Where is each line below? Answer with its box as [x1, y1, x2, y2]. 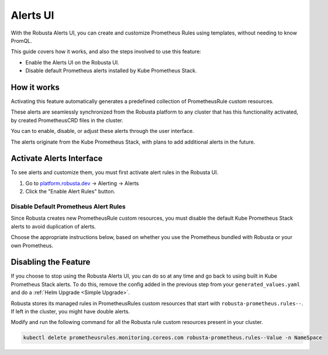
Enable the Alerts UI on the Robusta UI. [25, 59, 119, 66]
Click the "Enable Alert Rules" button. [25, 188, 116, 195]
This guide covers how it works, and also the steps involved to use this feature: [11, 48, 202, 55]
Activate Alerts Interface [11, 153, 103, 163]
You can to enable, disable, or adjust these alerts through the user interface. [11, 128, 194, 135]
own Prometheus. [11, 242, 54, 249]
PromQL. [11, 37, 32, 44]
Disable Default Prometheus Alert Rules [11, 203, 126, 211]
